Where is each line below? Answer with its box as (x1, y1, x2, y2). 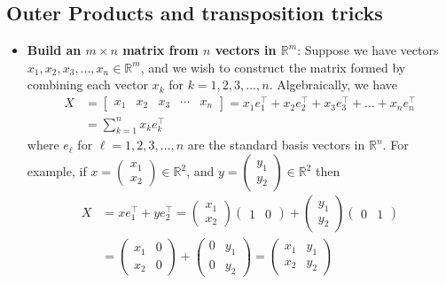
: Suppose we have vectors (297, 41, 439, 59)
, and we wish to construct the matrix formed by (140, 58, 406, 76)
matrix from (122, 41, 199, 59)
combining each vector (27, 75, 148, 94)
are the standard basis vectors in (187, 135, 365, 154)
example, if (27, 162, 87, 180)
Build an (27, 41, 82, 59)
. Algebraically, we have (269, 75, 397, 94)
